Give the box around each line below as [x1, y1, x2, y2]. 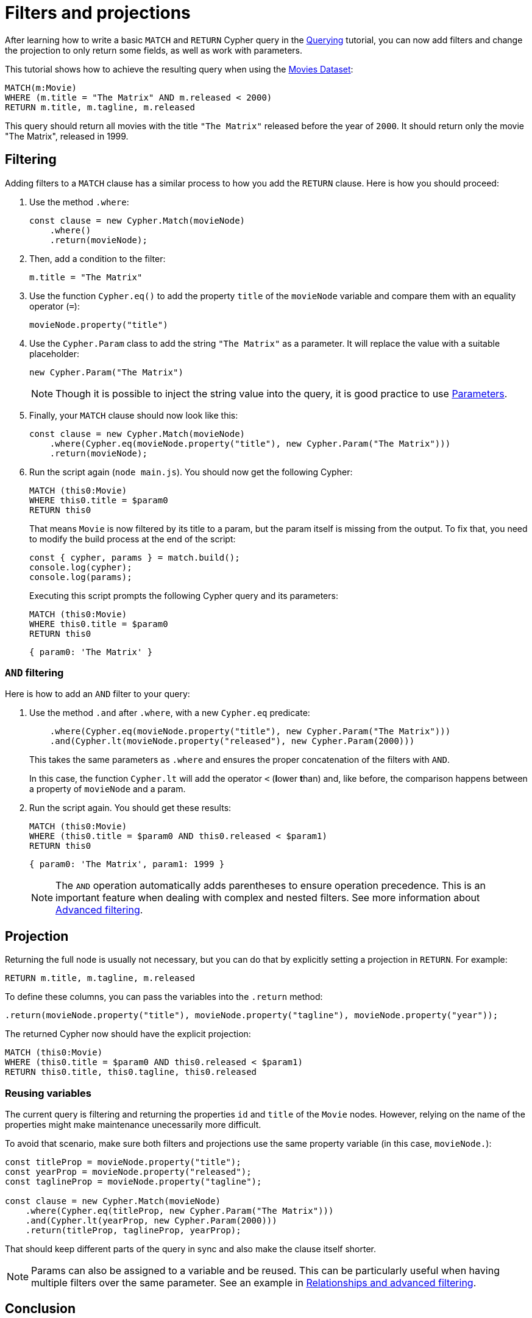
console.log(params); [29, 572, 132, 582]
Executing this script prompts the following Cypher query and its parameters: [29, 590, 338, 601]
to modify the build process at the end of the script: [29, 533, 236, 544]
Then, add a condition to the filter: [29, 253, 166, 264]
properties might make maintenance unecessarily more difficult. [5, 1119, 261, 1130]
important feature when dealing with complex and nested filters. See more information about [55, 891, 480, 904]
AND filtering [5, 666, 64, 679]
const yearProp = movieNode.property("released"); [5, 1166, 252, 1177]
